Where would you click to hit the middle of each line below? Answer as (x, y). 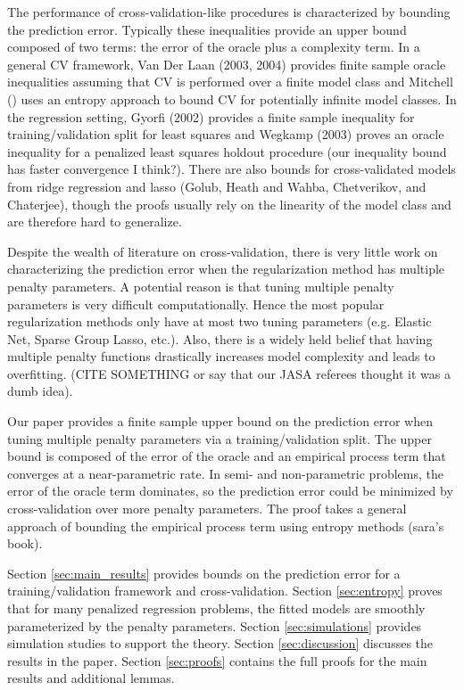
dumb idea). (40, 391)
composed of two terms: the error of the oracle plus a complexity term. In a (214, 47)
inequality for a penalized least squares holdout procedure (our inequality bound (227, 151)
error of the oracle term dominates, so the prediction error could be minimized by (230, 491)
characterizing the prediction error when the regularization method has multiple (226, 269)
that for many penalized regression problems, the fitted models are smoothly (216, 608)
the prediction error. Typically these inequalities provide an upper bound (207, 29)
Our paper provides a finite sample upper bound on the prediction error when (220, 421)
